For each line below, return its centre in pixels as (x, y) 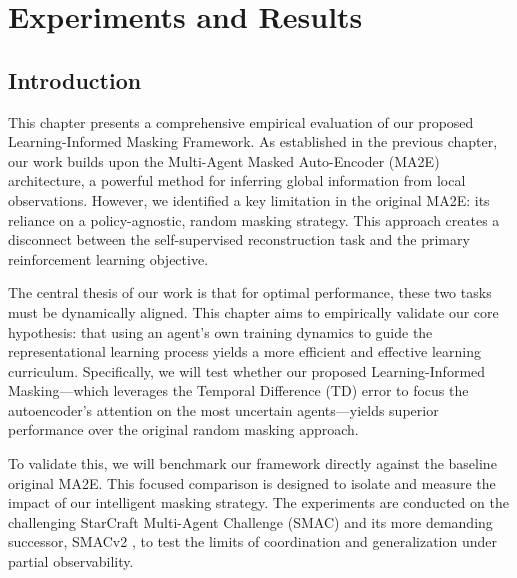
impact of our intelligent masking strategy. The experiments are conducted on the (258, 502)
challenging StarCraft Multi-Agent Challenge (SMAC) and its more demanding (250, 521)
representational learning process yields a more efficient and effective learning (245, 351)
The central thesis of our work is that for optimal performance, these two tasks (250, 292)
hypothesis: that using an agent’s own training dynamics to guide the (220, 331)
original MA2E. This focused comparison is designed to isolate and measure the (252, 482)
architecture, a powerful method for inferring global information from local (237, 180)
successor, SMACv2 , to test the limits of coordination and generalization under (252, 541)
